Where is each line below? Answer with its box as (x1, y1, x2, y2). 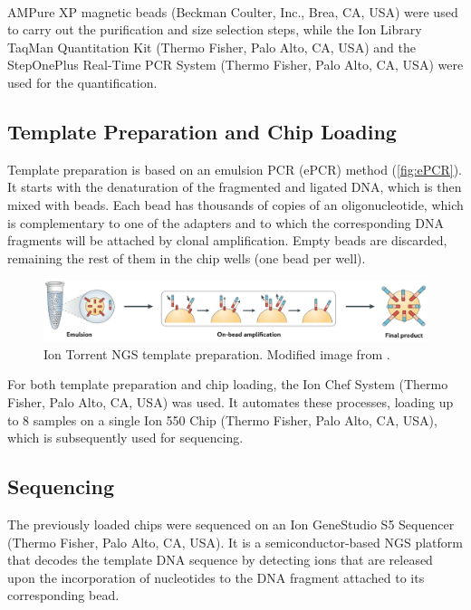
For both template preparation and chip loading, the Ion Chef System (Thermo (7, 375, 448, 394)
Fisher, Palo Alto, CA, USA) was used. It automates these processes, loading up (7, 393, 454, 412)
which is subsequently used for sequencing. (7, 428, 244, 447)
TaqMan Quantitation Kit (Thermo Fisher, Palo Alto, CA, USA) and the (7, 37, 416, 56)
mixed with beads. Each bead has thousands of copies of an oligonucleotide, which (7, 195, 464, 214)
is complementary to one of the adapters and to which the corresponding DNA (7, 213, 445, 232)
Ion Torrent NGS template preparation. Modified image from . (43, 344, 390, 363)
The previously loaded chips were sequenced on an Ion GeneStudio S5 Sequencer (7, 515, 455, 534)
